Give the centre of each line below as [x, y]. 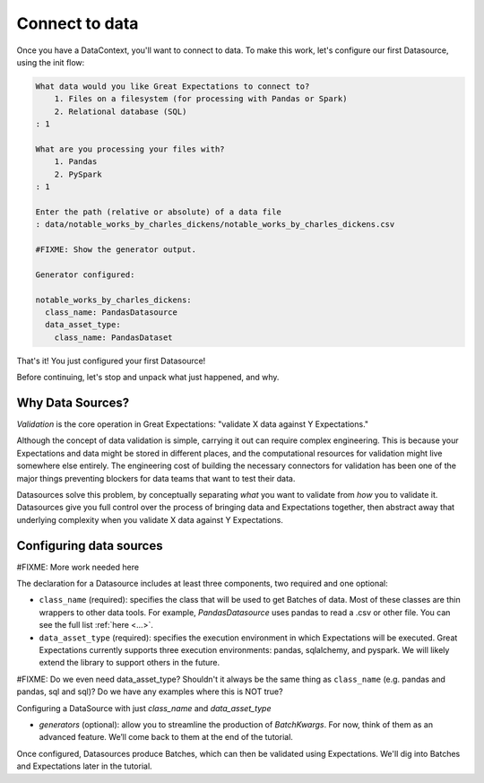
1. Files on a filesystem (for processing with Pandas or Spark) [201, 99]
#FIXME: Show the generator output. [116, 250]
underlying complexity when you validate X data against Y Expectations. [150, 519]
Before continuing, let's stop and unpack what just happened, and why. [148, 378]
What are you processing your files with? [130, 149]
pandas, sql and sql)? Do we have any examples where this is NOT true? [150, 692]
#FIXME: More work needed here [78, 567]
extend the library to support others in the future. [129, 663]
